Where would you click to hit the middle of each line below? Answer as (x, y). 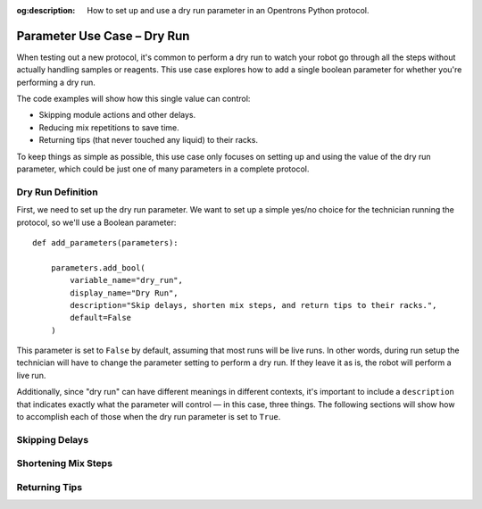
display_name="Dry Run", (124, 293)
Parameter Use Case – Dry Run (103, 36)
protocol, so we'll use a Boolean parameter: (96, 222)
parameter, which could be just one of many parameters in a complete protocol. (163, 169)
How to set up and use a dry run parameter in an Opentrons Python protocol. (228, 10)
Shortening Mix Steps (65, 463)
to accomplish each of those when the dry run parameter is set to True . (149, 417)
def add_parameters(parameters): (105, 242)
